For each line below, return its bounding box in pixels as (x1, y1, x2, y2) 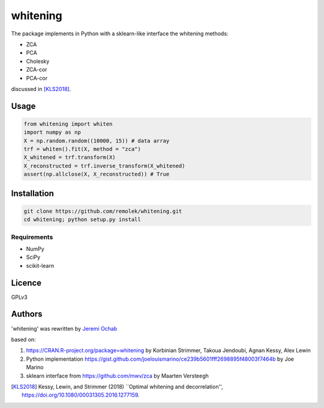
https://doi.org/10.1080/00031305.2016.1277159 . (22, 391, 140, 398)
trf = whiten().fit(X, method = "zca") (23, 146, 141, 153)
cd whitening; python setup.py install (23, 216, 141, 223)
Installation (11, 188, 54, 198)
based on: (11, 336, 36, 343)
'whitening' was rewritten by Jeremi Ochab (11, 325, 118, 332)
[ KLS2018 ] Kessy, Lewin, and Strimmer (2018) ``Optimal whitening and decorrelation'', (11, 383, 223, 390)
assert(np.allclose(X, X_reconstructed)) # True (23, 171, 170, 178)
